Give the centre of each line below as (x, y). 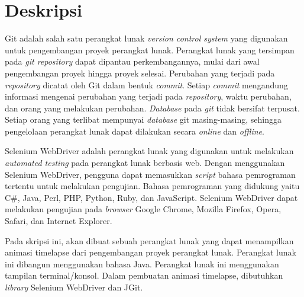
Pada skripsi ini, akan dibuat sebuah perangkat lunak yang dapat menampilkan (149, 240)
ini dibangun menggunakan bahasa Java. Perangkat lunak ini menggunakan (142, 264)
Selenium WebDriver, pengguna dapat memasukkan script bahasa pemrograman (150, 174)
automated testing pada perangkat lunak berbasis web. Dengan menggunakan (145, 163)
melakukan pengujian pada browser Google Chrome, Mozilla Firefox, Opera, (143, 209)
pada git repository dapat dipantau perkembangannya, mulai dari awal (132, 61)
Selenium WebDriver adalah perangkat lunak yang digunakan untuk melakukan (149, 151)
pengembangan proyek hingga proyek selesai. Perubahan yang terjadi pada (140, 73)
